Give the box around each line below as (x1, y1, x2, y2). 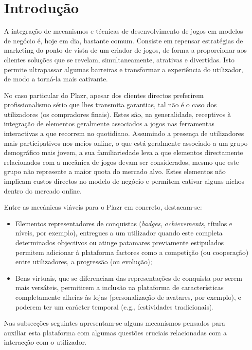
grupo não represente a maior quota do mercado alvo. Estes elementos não (4, 166, 226, 176)
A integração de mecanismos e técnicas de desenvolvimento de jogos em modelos (4, 26, 243, 36)
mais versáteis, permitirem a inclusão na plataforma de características (15, 282, 224, 292)
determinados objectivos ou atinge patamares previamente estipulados (15, 237, 224, 247)
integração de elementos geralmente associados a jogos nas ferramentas (4, 118, 215, 129)
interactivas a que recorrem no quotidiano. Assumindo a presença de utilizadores (4, 128, 244, 138)
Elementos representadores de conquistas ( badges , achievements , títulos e (15, 218, 233, 228)
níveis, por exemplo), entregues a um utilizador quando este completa (15, 228, 223, 238)
